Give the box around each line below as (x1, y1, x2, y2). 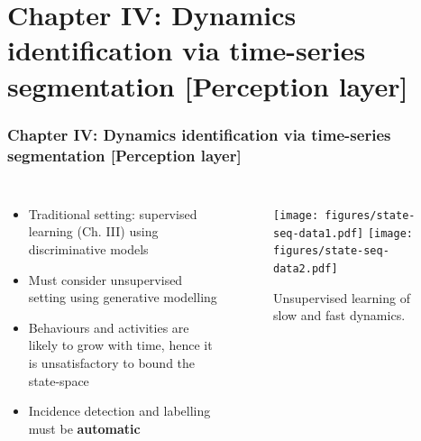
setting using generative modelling (28, 288, 217, 307)
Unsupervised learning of (272, 288, 410, 307)
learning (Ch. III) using (28, 222, 159, 241)
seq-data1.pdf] (272, 226, 364, 240)
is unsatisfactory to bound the (28, 354, 196, 372)
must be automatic (28, 418, 141, 437)
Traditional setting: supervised (28, 204, 197, 223)
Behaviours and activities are (28, 317, 189, 336)
